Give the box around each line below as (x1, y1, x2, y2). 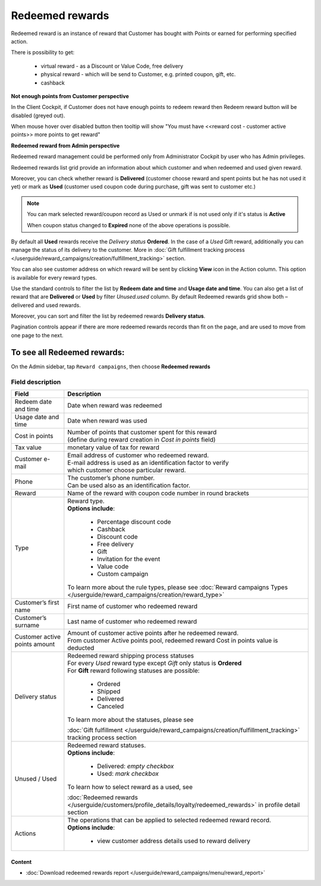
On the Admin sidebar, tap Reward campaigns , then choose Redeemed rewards (11, 363, 210, 370)
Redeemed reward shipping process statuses (67, 652, 194, 660)
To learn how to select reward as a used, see (67, 782, 193, 791)
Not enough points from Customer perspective (11, 92, 129, 99)
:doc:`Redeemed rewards (67, 793, 138, 802)
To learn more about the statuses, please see (67, 715, 194, 724)
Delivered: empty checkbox (97, 762, 174, 770)
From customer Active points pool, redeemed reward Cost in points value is (67, 636, 279, 644)
